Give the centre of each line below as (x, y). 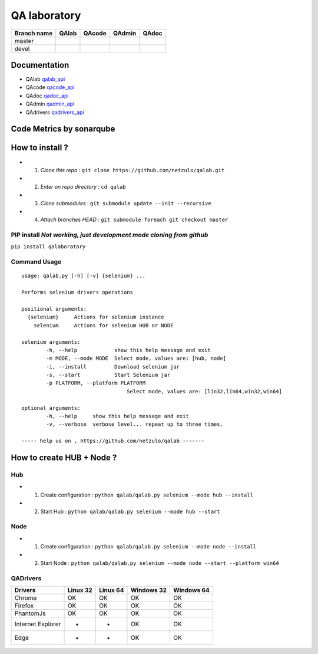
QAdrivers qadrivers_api (55, 112)
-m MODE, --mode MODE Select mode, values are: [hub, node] (136, 359)
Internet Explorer (38, 624)
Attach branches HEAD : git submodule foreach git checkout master (134, 220)
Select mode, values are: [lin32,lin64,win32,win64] (205, 391)
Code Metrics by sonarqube (63, 129)
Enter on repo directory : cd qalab (83, 186)
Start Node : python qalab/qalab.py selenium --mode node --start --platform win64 (160, 563)
